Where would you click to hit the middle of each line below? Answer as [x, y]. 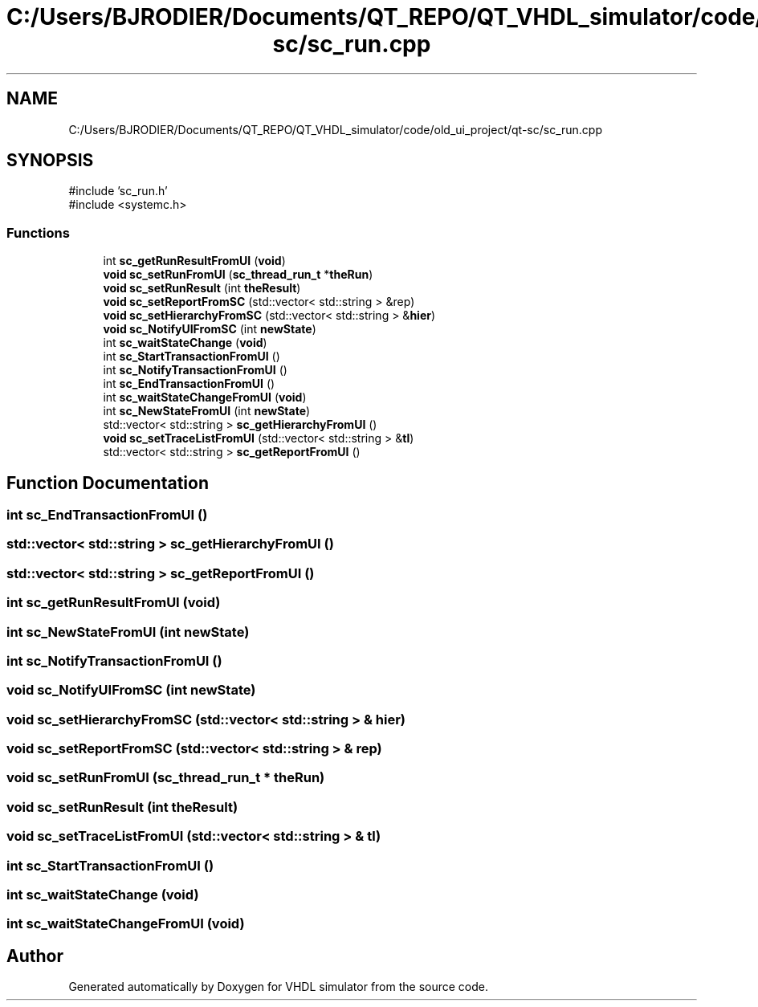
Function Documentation [108, 483]
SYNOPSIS [50, 161]
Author [35, 956]
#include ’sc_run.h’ [118, 191]
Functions [38, 232]
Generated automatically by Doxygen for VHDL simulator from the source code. [279, 987]
